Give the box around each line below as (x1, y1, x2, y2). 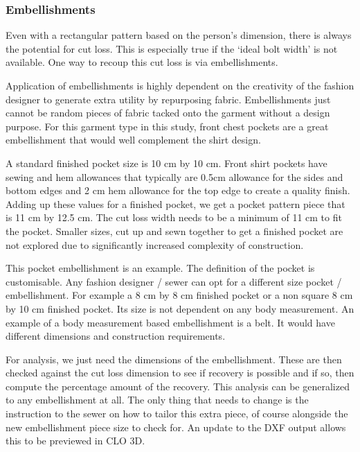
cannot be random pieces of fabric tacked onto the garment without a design (6, 105, 330, 120)
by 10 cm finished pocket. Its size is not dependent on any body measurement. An (6, 301, 354, 315)
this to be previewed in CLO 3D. (6, 433, 145, 448)
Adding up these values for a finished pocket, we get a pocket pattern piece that (6, 196, 345, 211)
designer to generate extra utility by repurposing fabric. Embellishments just (6, 92, 331, 106)
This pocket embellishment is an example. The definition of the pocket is (6, 261, 315, 275)
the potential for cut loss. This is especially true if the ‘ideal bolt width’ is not (6, 41, 338, 55)
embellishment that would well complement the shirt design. (6, 132, 261, 147)
